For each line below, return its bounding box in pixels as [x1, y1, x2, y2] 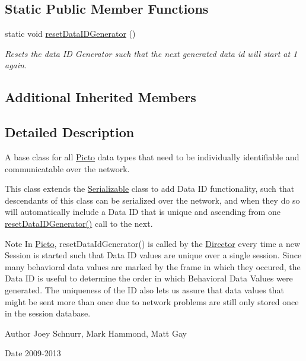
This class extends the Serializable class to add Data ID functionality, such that [5, 182, 295, 195]
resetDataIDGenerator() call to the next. [5, 217, 153, 229]
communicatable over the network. [5, 162, 130, 175]
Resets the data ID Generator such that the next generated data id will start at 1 [5, 47, 298, 59]
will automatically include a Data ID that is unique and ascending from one [5, 205, 280, 218]
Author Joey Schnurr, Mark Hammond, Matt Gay [5, 327, 187, 339]
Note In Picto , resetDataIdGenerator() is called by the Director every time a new [5, 237, 301, 249]
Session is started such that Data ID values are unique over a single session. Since [5, 249, 302, 261]
